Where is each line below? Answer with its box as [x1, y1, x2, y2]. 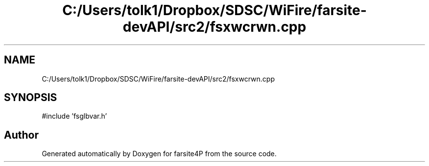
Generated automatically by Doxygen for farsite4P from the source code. [42, 149, 277, 158]
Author [4, 128, 39, 141]
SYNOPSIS [4, 91, 57, 104]
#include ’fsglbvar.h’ [42, 112, 107, 121]
